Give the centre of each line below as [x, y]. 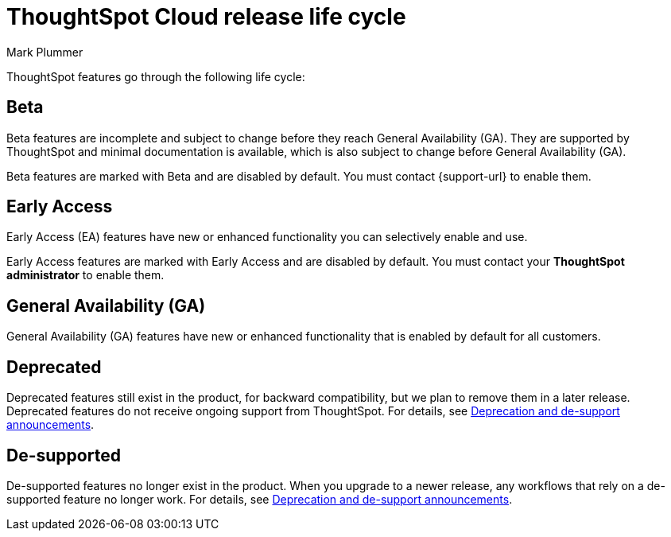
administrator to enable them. [85, 275]
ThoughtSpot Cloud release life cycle [206, 17]
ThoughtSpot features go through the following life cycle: [156, 76]
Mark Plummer [45, 52]
